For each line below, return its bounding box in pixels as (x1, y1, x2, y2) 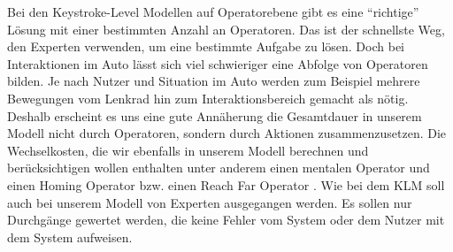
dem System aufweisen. (7, 227, 133, 246)
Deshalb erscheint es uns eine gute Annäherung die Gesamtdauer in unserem (7, 106, 422, 125)
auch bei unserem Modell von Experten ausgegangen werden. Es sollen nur (7, 193, 412, 211)
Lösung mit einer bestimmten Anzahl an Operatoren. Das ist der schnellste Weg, (7, 19, 445, 38)
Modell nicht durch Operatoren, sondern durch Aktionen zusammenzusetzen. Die (7, 124, 447, 142)
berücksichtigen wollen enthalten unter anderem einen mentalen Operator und (7, 158, 430, 177)
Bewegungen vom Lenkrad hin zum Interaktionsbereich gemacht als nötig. (7, 88, 409, 107)
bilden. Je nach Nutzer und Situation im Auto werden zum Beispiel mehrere (7, 72, 420, 90)
